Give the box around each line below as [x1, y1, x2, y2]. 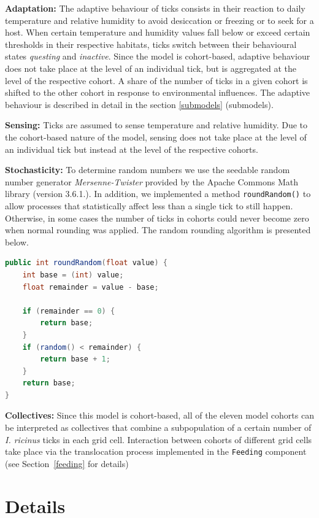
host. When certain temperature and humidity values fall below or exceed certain [5, 26, 310, 39]
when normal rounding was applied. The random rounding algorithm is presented [5, 223, 311, 236]
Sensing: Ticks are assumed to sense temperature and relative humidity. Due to [5, 118, 308, 131]
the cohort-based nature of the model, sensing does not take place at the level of [5, 130, 307, 143]
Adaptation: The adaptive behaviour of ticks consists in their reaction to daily [5, 2, 306, 14]
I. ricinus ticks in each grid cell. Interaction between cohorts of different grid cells [5, 433, 312, 446]
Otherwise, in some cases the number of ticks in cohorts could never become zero [5, 211, 309, 224]
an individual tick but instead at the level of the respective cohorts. [5, 142, 258, 155]
